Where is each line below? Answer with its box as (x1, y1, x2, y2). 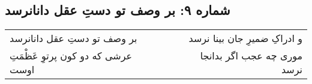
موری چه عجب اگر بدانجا (200, 49, 302, 63)
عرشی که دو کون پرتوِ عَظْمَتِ (10, 49, 133, 63)
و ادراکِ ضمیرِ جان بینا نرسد (188, 31, 302, 46)
